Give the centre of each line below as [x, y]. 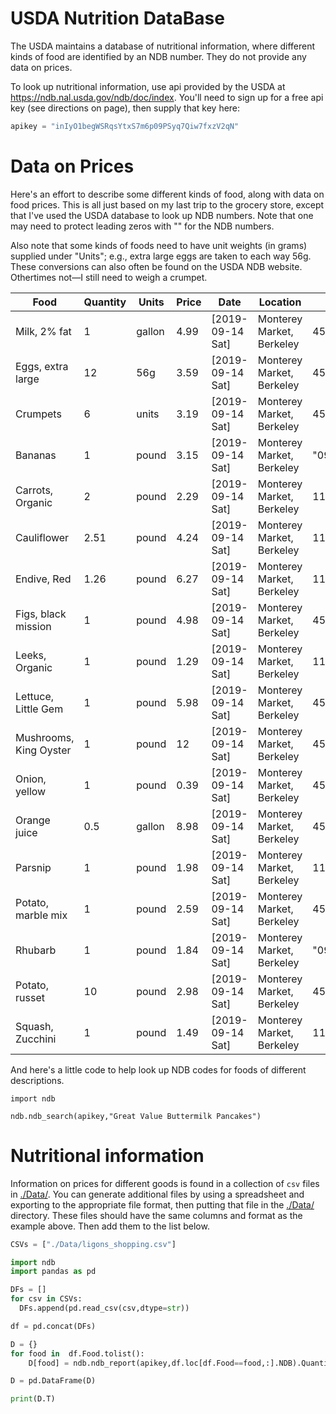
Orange [33, 820]
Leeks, [31, 655]
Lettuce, [35, 696]
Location [280, 302]
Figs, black [41, 614]
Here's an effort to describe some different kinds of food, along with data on [167, 194]
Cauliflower [42, 537]
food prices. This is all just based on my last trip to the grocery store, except [167, 204]
